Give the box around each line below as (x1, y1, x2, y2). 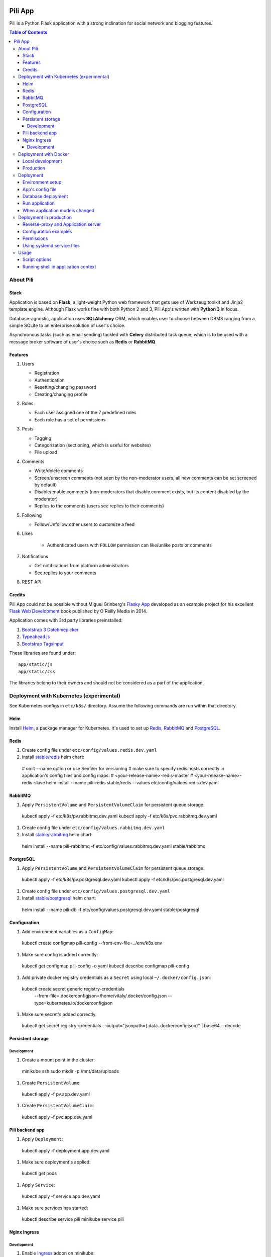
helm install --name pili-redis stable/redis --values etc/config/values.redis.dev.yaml (46, 779, 219, 785)
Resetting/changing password (34, 384, 96, 390)
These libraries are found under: (9, 650, 76, 656)
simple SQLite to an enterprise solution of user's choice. (9, 322, 125, 328)
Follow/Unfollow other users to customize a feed (34, 521, 135, 527)
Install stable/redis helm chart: (22, 754, 85, 760)
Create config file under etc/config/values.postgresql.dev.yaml (22, 888, 171, 894)
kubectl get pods (22, 1171, 57, 1177)
